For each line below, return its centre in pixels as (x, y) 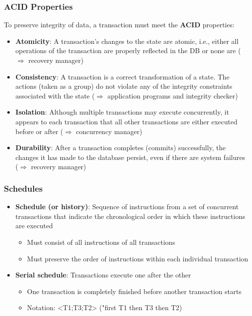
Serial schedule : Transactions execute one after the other (103, 275)
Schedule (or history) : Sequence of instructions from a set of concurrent (127, 207)
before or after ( (39, 131)
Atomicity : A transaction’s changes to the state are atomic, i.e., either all (127, 41)
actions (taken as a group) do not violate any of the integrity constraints (124, 86)
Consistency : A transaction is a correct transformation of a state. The (122, 76)
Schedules (23, 188)
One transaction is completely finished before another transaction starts (134, 291)
